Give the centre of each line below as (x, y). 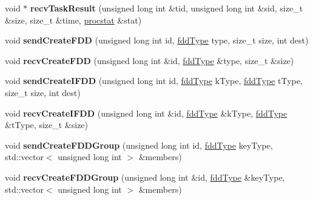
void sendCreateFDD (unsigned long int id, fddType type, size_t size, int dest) (157, 40)
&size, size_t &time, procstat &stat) (73, 20)
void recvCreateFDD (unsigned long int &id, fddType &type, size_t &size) (150, 60)
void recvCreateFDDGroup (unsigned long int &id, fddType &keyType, (145, 177)
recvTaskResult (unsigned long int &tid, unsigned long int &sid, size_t (167, 8)
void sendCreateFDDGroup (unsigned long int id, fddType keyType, (139, 145)
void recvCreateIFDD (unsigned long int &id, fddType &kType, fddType (146, 113)
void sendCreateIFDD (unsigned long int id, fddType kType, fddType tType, (154, 81)
